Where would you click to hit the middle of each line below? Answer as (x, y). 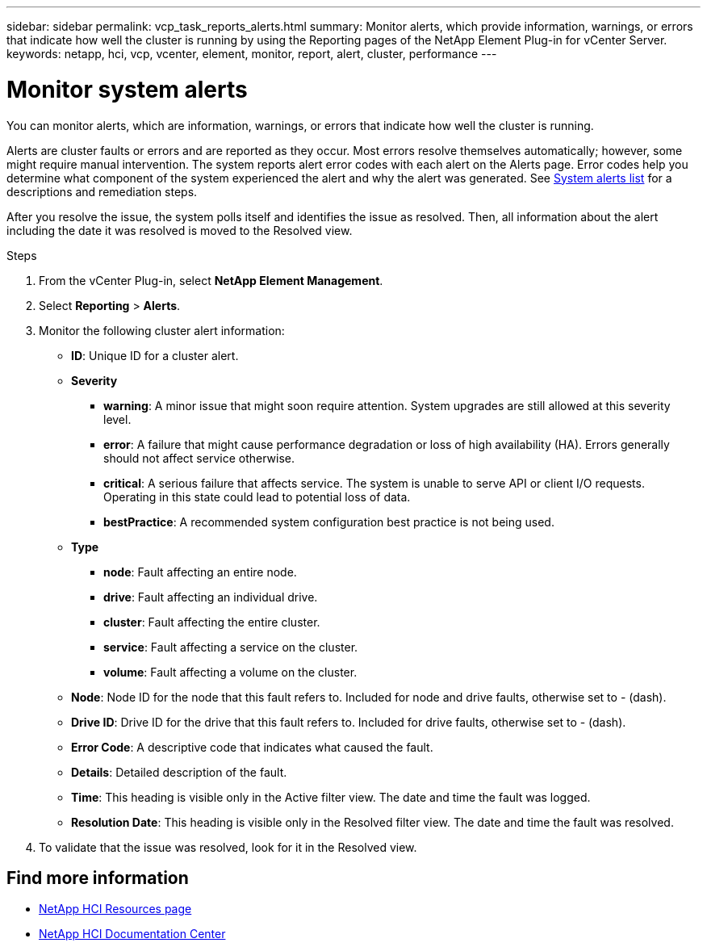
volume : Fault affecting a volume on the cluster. (230, 672)
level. (117, 419)
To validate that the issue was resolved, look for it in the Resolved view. (228, 847)
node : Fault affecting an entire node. (200, 572)
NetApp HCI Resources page (115, 909)
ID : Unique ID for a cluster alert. (155, 355)
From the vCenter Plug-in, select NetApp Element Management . (211, 280)
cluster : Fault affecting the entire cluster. (212, 622)
